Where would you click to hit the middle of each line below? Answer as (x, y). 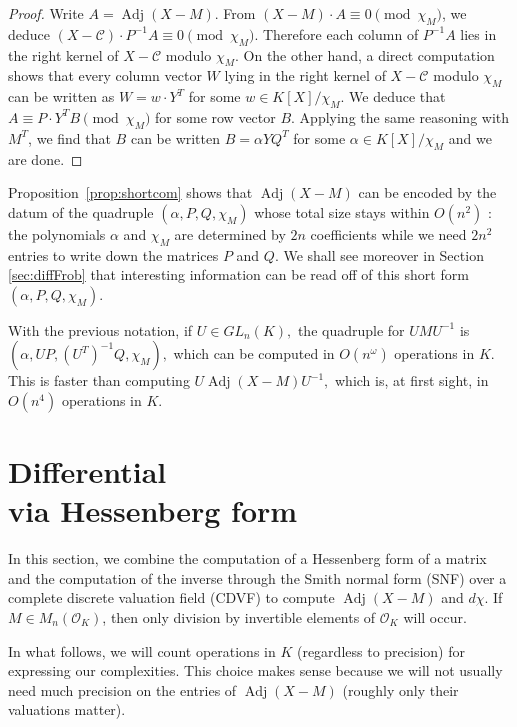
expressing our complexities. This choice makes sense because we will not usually (255, 670)
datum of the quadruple (81, 211)
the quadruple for (351, 329)
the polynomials (57, 233)
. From (235, 13)
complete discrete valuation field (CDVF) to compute (171, 597)
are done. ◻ (45, 158)
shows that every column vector (105, 75)
